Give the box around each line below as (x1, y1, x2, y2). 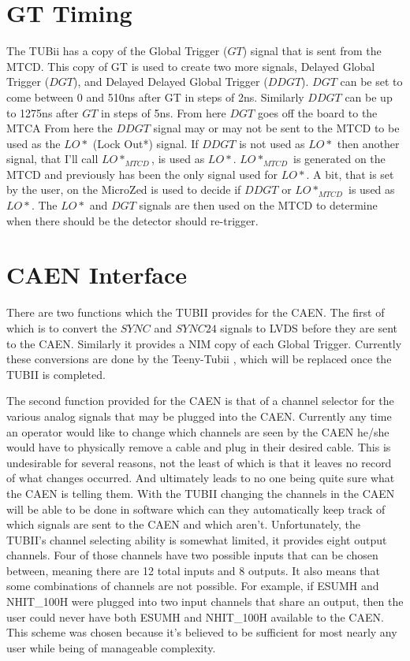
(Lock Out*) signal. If (92, 135, 199, 151)
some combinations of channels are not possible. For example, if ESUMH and (6, 577, 379, 594)
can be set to (340, 73, 403, 90)
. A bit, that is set (306, 165, 394, 182)
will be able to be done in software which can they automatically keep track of (6, 500, 386, 517)
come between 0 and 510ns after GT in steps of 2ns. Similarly (6, 88, 304, 105)
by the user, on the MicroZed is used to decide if (6, 181, 241, 198)
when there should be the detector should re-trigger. (6, 212, 259, 228)
